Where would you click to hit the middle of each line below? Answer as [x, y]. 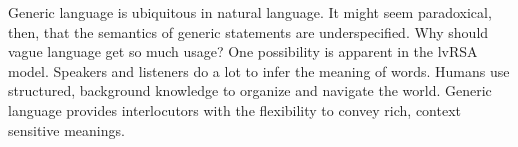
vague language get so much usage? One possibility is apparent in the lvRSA [243, 51]
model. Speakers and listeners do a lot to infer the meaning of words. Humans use [259, 70]
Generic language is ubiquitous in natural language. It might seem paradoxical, [250, 12]
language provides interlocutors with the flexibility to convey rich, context [234, 109]
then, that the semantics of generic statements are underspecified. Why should [248, 31]
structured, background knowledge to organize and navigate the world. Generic [250, 90]
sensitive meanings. [66, 129]
